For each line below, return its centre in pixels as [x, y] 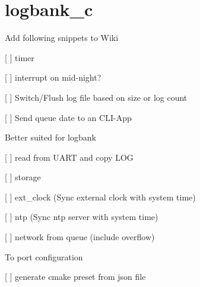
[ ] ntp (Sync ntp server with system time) [82, 217]
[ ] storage [23, 177]
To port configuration [44, 256]
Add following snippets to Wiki [62, 38]
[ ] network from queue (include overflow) [80, 237]
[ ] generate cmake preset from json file [75, 277]
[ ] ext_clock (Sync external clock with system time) [100, 197]
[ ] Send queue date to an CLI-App [68, 117]
